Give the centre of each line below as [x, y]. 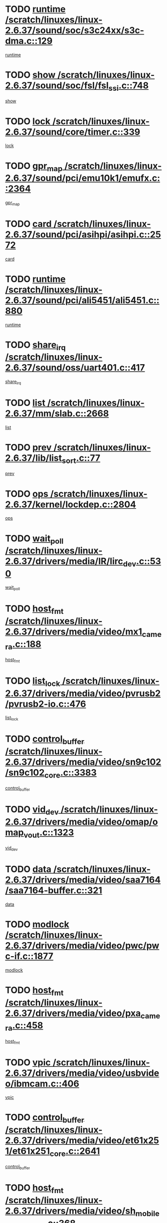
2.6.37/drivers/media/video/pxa [73, 1013]
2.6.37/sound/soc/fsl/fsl [57, 86]
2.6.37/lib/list [34, 458]
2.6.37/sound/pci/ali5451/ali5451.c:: [83, 300]
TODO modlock [37, 924]
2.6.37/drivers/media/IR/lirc [64, 561]
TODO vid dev [32, 810]
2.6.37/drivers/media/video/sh [70, 1211]
